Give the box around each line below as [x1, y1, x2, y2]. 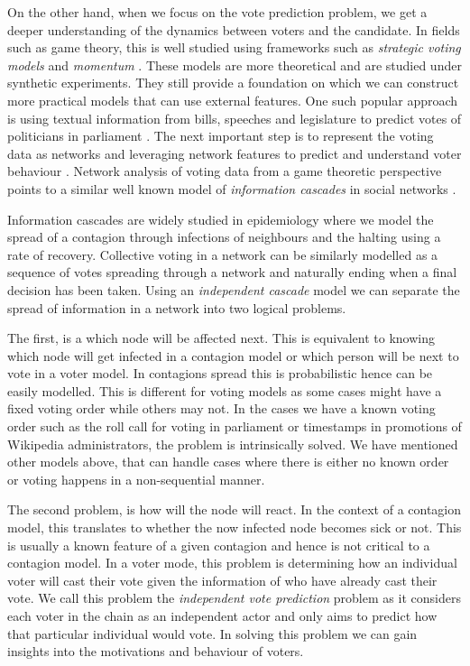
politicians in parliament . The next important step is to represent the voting [7, 126, 434, 145]
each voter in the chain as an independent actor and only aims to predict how [7, 606, 438, 624]
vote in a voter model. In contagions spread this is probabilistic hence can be [7, 364, 433, 383]
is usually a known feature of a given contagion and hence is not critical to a [7, 535, 430, 554]
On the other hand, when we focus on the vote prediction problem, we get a [7, 3, 428, 21]
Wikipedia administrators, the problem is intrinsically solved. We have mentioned [7, 434, 458, 453]
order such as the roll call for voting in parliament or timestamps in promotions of [7, 417, 462, 436]
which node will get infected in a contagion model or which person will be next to [7, 346, 459, 365]
